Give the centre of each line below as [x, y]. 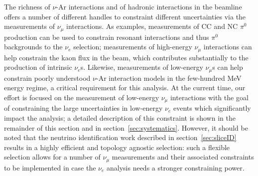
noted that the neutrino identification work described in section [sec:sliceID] [120, 137]
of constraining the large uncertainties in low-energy [83, 108]
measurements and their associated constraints [183, 157]
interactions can [228, 47]
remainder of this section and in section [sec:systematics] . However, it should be [126, 127]
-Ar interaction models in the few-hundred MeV [169, 78]
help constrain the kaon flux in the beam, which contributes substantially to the [126, 57]
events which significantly [212, 108]
